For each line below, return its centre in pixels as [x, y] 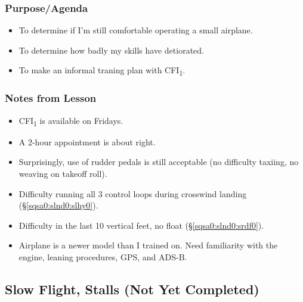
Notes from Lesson [51, 98]
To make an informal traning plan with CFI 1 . [102, 71]
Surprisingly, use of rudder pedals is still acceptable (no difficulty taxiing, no [159, 162]
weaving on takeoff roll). [63, 174]
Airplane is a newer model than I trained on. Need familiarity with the [148, 245]
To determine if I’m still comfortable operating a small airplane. [136, 30]
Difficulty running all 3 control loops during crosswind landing [133, 193]
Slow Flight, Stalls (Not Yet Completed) [132, 289]
